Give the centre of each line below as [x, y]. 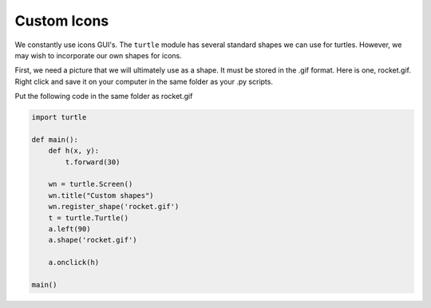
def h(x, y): [74, 151]
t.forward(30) [93, 162]
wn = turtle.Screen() [91, 184]
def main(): [55, 139]
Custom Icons [62, 21]
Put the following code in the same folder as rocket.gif [104, 97]
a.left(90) [69, 229]
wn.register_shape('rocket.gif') [114, 207]
